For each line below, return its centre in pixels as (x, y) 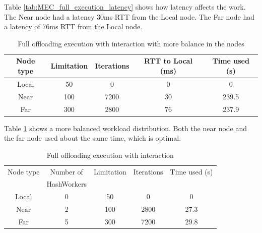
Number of (67, 171)
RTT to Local (168, 61)
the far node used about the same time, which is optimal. (93, 138)
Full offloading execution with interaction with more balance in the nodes (131, 43)
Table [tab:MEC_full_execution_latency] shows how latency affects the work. (125, 7)
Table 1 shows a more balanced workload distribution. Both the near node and (126, 128)
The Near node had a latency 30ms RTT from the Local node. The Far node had (129, 16)
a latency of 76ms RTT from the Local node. (73, 26)
